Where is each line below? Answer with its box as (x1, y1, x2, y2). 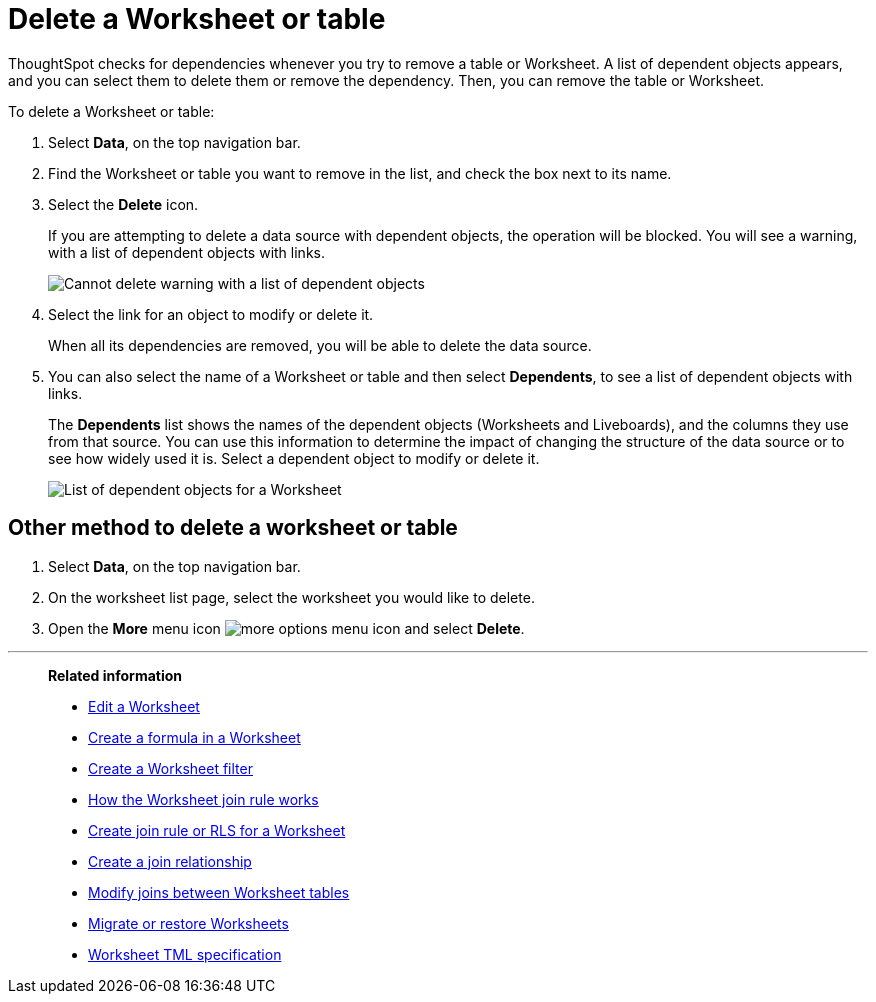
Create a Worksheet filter (88, 759, 253, 777)
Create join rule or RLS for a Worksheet (88, 821, 346, 839)
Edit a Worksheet (88, 697, 200, 715)
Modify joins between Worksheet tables (88, 883, 350, 901)
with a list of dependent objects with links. (48, 243, 325, 261)
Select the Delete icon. (48, 195, 199, 213)
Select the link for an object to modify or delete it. (48, 305, 374, 323)
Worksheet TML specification (88, 945, 282, 963)
